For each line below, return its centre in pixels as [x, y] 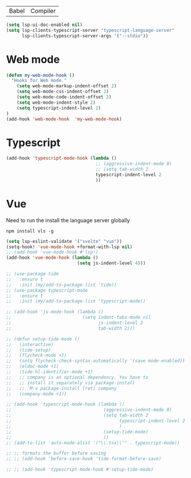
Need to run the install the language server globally [68, 220]
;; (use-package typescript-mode [47, 290]
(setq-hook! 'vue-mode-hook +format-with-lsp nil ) [69, 247]
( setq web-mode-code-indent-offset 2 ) [64, 97]
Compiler [43, 11]
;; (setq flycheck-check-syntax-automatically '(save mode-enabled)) [95, 361]
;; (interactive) [30, 344]
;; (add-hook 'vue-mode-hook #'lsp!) [52, 252]
